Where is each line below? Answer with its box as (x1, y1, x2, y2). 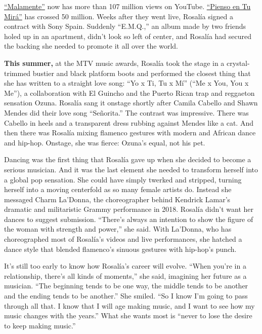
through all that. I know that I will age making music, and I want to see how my (4, 300, 255, 311)
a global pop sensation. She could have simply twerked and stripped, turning (4, 174, 242, 184)
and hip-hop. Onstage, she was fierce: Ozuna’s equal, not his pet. (4, 137, 205, 147)
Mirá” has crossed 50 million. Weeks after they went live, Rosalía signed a (4, 11, 234, 21)
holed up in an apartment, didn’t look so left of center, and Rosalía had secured (4, 30, 252, 41)
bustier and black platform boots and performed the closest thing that (32, 67, 251, 78)
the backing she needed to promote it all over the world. (4, 41, 178, 51)
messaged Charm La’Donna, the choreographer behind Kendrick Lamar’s (4, 194, 231, 204)
